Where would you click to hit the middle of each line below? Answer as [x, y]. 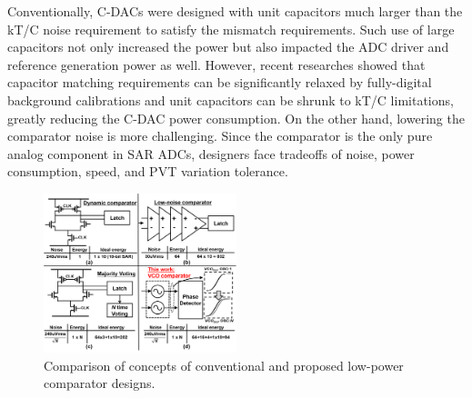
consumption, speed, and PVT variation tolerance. [148, 171]
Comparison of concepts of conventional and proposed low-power [224, 365]
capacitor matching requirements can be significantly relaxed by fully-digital [220, 82]
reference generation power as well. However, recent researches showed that [216, 64]
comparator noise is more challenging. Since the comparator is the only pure [220, 136]
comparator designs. [100, 383]
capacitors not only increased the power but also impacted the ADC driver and [228, 47]
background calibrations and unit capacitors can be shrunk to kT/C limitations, [231, 99]
